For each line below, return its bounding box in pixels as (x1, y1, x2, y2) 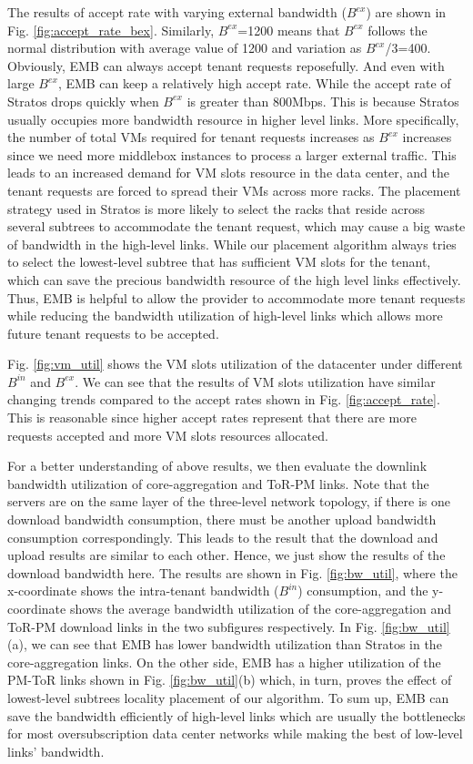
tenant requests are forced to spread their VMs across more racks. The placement (7, 180, 461, 199)
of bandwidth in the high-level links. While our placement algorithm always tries (7, 234, 457, 253)
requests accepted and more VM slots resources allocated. (7, 425, 328, 444)
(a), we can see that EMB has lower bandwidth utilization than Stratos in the (7, 635, 442, 654)
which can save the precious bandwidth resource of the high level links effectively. (7, 270, 461, 289)
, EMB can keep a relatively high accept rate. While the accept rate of (57, 74, 451, 93)
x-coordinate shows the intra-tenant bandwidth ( (7, 581, 279, 600)
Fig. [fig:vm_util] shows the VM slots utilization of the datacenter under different (7, 354, 463, 373)
